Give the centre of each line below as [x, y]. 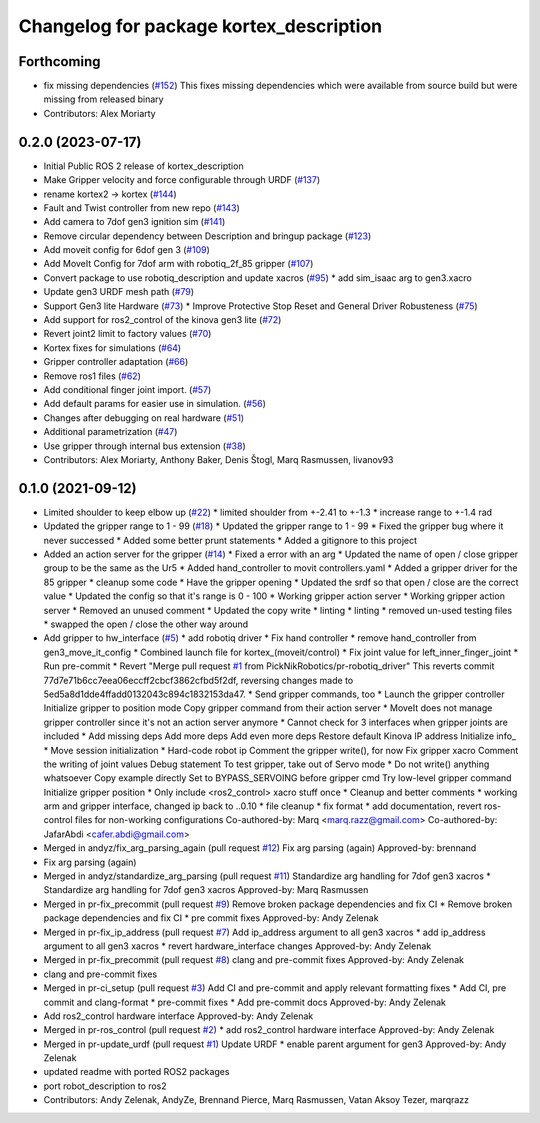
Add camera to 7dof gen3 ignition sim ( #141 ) [134, 222]
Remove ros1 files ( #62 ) [92, 376]
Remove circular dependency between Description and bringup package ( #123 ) [207, 236]
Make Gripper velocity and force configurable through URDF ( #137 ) [182, 180]
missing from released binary [103, 99]
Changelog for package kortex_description [200, 26]
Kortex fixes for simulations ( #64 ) [112, 347]
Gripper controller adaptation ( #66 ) [116, 362]
